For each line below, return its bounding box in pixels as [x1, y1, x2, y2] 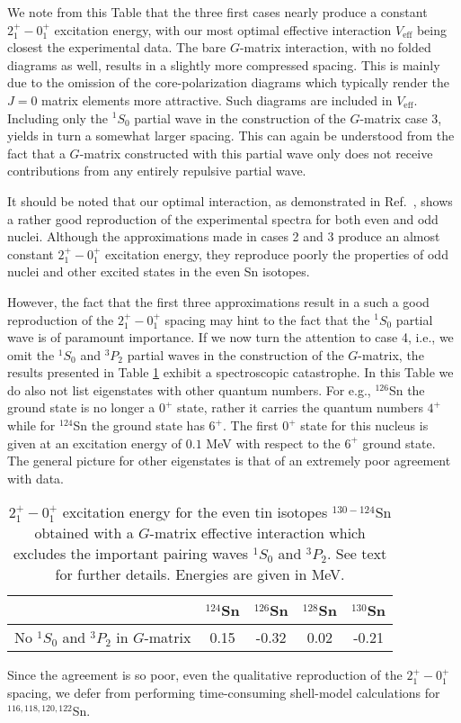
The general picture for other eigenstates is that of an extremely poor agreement [7, 451, 451, 470]
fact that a [7, 143, 66, 162]
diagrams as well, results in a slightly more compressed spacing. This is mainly [7, 55, 440, 74]
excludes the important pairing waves [13, 543, 249, 565]
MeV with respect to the [206, 433, 341, 452]
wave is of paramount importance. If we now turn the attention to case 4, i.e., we [7, 328, 454, 347]
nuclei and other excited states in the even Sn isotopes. [7, 262, 310, 281]
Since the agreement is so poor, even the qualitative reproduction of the [7, 665, 403, 684]
